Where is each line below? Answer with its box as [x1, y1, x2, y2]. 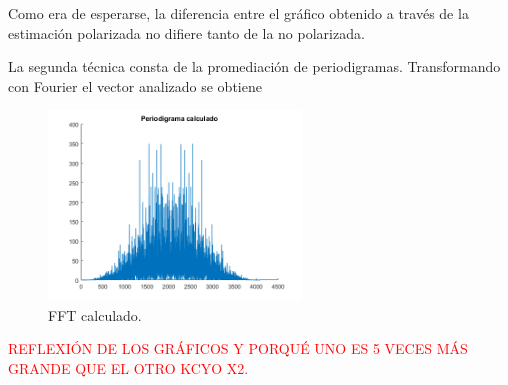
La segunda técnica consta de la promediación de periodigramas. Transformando [8, 56, 501, 77]
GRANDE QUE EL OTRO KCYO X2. [8, 357, 249, 378]
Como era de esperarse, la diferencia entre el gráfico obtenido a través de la [8, 3, 469, 23]
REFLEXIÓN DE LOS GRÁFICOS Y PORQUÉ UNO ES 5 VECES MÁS [8, 338, 468, 359]
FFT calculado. [48, 304, 142, 325]
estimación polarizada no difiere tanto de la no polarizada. [8, 22, 365, 43]
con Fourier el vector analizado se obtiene [8, 75, 262, 96]
